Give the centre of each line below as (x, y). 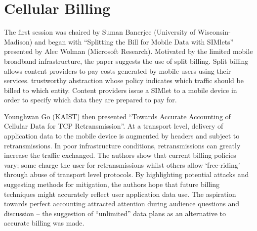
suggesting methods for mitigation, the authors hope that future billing (112, 184)
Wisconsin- (214, 32)
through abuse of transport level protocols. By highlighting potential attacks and (127, 174)
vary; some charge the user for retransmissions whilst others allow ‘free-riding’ (122, 164)
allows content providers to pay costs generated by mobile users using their (118, 70)
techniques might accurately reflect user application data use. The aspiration (120, 194)
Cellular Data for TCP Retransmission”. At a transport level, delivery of (114, 126)
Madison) (18, 41)
